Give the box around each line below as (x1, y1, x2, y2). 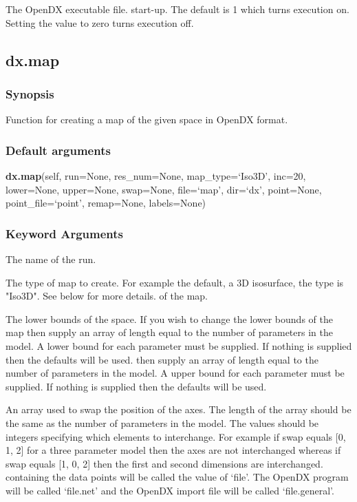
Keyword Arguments (6, 224, 124, 242)
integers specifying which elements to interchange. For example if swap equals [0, (6, 429, 346, 443)
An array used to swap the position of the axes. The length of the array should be (6, 402, 351, 417)
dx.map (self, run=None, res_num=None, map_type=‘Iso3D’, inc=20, (6, 169, 306, 182)
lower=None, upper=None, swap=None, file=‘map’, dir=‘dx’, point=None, (6, 182, 322, 196)
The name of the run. (6, 252, 96, 266)
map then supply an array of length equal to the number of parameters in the (6, 325, 333, 339)
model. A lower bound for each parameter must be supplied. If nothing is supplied (6, 338, 352, 353)
